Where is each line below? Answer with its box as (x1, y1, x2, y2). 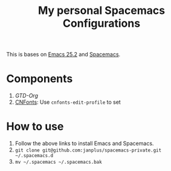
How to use (6, 119, 64, 133)
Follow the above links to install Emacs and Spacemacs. (15, 140, 154, 147)
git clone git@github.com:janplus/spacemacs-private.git (15, 147, 162, 153)
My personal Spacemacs (38, 4, 165, 18)
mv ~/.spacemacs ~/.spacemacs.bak (15, 159, 102, 166)
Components (6, 72, 73, 85)
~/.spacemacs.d (15, 153, 54, 159)
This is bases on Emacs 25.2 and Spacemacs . (6, 51, 121, 58)
